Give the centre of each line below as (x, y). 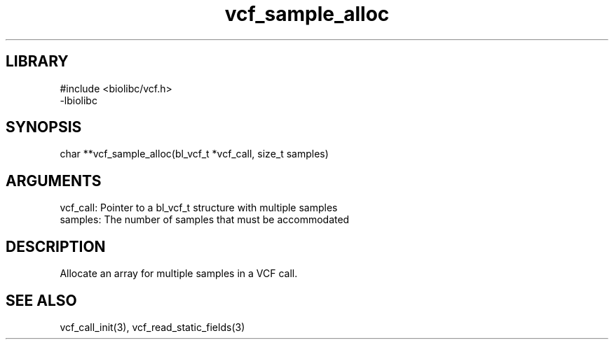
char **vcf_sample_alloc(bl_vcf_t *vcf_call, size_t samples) (194, 154)
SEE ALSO (41, 300)
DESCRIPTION (56, 246)
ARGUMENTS (54, 181)
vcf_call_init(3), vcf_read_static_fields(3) (152, 327)
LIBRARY (37, 62)
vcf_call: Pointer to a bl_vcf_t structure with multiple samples (199, 208)
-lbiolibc (79, 100)
